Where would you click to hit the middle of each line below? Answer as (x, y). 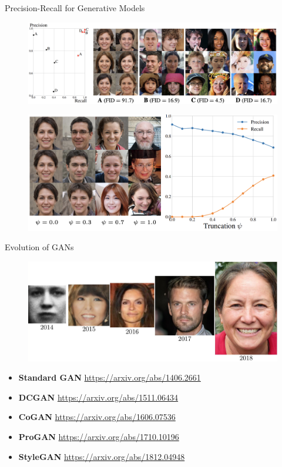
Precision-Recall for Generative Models (75, 8)
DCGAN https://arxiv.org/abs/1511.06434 (98, 397)
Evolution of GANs (39, 247)
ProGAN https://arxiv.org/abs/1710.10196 (99, 436)
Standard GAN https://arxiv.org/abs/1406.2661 (110, 377)
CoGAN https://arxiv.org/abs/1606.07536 (97, 417)
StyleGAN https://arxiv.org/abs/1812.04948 (102, 456)
